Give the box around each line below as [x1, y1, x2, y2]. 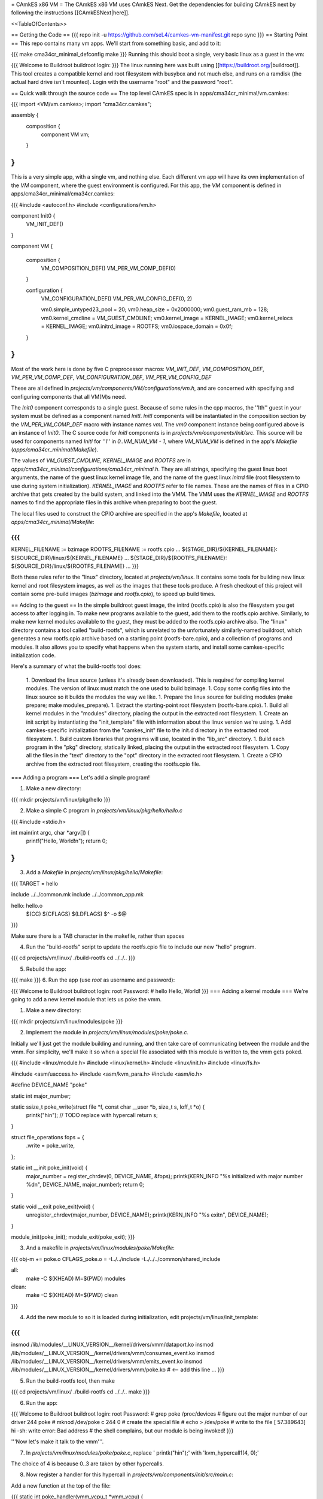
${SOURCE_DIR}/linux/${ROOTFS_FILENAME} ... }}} [11, 562, 139, 570]
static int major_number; [11, 1092, 71, 1100]
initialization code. [11, 652, 56, 659]
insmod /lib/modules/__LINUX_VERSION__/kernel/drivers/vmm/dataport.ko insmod [11, 1341, 214, 1349]
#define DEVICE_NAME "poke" [11, 1081, 87, 1088]
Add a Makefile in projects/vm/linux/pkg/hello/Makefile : [26, 869, 163, 876]
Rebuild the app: [26, 965, 67, 973]
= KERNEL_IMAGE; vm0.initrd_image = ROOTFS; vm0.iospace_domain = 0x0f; [41, 323, 233, 330]
